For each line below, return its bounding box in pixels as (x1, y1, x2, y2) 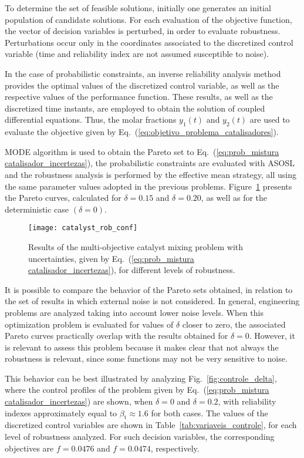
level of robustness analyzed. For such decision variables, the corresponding (5, 430, 275, 443)
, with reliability (218, 395, 276, 408)
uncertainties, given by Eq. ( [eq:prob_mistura (28, 252, 194, 264)
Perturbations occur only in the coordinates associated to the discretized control (5, 36, 293, 48)
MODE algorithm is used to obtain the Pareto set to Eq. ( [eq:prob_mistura (5, 145, 279, 157)
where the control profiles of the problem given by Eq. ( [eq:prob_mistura (5, 383, 269, 396)
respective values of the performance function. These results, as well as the (5, 90, 273, 103)
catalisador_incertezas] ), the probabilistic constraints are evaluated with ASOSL (5, 157, 295, 169)
